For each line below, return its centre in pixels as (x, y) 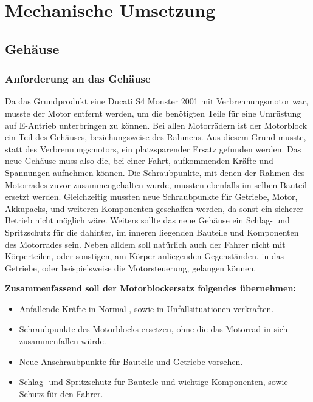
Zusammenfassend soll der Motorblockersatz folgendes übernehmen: (150, 288)
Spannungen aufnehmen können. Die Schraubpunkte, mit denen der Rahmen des (155, 172)
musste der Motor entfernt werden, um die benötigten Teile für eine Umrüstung (153, 113)
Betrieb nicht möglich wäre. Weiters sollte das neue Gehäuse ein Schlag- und (147, 220)
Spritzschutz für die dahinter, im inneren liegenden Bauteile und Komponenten (152, 232)
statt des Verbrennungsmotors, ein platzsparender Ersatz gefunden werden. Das (153, 148)
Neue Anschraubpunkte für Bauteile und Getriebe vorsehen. (131, 361)
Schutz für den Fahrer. (61, 393)
